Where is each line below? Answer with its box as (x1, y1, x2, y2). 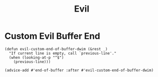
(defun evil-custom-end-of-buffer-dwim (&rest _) (4, 46, 108, 51)
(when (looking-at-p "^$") (9, 55, 64, 60)
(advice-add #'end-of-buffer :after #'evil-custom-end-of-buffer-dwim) (4, 68, 154, 73)
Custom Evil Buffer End (4, 31, 101, 42)
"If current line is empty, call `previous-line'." (9, 51, 117, 56)
